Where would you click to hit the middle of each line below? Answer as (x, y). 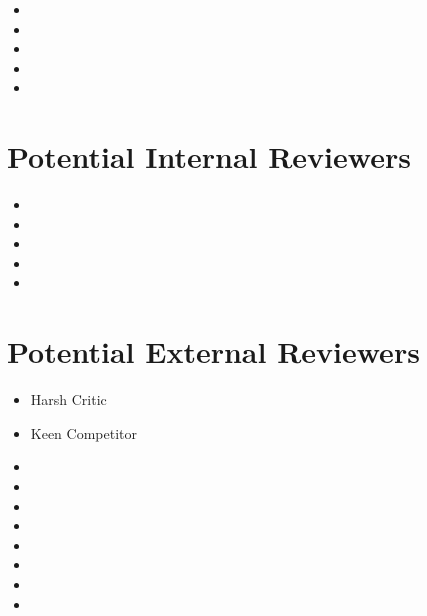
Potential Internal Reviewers (209, 156)
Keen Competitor (84, 432)
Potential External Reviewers (213, 351)
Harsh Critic (68, 399)
